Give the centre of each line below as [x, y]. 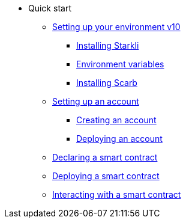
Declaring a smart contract [105, 157]
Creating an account [116, 120]
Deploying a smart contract [106, 176]
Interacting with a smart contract [117, 194]
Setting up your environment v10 [116, 27]
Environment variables [120, 64]
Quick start [50, 8]
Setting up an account [96, 101]
